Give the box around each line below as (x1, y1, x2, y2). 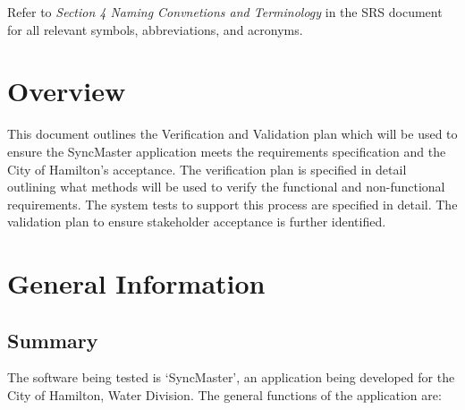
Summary (7, 326, 98, 354)
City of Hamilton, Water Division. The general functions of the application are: (7, 386, 442, 405)
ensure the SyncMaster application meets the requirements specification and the (7, 141, 446, 160)
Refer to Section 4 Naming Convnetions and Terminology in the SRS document (7, 3, 443, 21)
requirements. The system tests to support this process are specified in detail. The (7, 194, 458, 213)
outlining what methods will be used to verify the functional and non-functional (7, 177, 445, 196)
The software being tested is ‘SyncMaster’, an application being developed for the (7, 368, 455, 387)
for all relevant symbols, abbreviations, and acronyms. (7, 20, 303, 38)
